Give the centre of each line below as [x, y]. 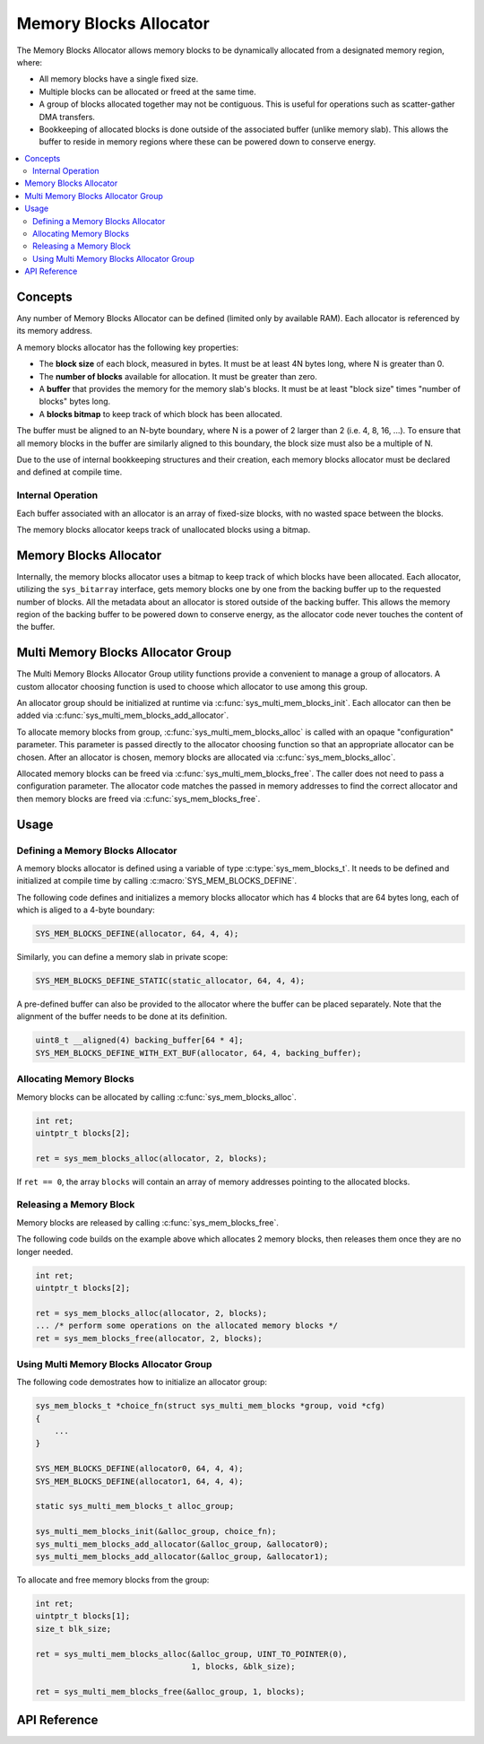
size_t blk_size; [73, 1629]
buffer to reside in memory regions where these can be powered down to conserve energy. [207, 142]
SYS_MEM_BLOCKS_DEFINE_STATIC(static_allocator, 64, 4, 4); [170, 981]
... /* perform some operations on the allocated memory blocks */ [187, 1326]
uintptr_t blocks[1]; [83, 1616]
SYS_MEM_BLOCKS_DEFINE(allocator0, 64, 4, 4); [139, 1469]
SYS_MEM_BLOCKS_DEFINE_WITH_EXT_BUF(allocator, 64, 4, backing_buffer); [199, 1053]
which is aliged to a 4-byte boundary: [86, 910]
